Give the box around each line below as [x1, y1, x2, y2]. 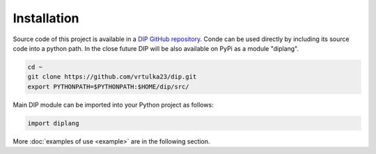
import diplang [27, 119, 79, 127]
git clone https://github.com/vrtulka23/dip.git [27, 73, 197, 81]
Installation [13, 10, 79, 26]
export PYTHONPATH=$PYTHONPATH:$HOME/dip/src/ [27, 82, 189, 91]
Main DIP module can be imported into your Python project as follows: [13, 100, 214, 109]
